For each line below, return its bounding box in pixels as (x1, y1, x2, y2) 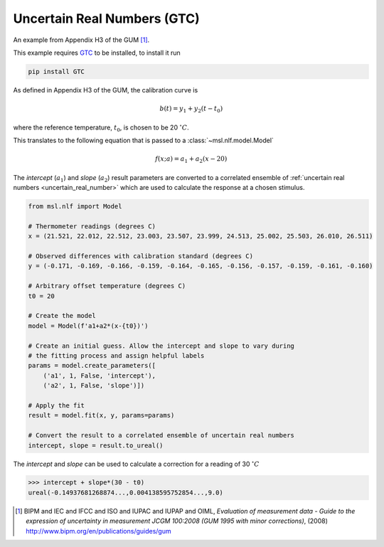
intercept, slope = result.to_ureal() (28, 441, 164, 450)
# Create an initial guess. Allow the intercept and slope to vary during (28, 341, 295, 350)
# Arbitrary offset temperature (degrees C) (28, 282, 186, 290)
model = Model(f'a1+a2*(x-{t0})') (28, 322, 149, 330)
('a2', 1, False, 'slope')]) (43, 381, 145, 390)
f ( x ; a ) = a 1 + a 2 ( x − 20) (155, 155, 228, 165)
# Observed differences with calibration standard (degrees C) (28, 253, 254, 260)
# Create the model (28, 312, 96, 320)
